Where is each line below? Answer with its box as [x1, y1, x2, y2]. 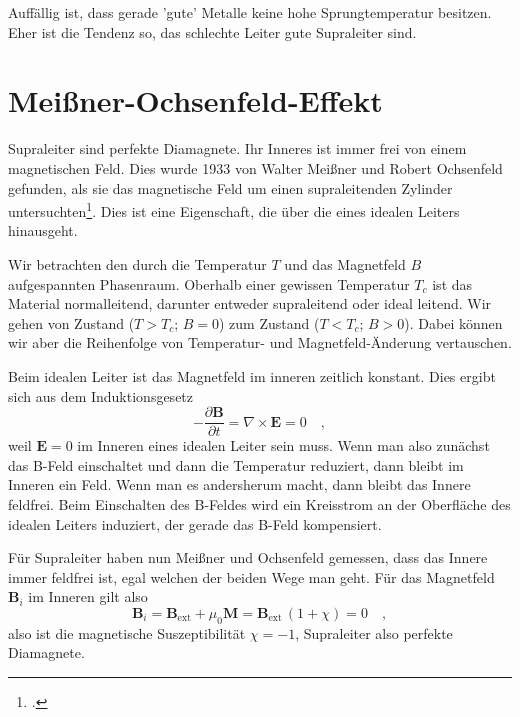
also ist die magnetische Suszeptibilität [8, 622, 246, 643]
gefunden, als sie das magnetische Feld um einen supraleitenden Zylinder [8, 177, 453, 198]
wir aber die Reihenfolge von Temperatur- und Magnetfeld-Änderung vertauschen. [8, 332, 512, 353]
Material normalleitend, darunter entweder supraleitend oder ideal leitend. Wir [8, 293, 492, 314]
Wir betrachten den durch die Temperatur [8, 253, 267, 274]
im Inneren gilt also [28, 586, 148, 607]
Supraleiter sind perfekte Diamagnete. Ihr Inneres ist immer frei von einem [8, 138, 467, 159]
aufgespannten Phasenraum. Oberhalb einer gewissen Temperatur [8, 273, 410, 294]
